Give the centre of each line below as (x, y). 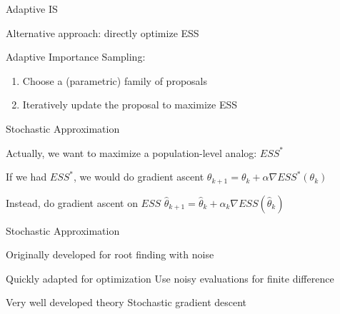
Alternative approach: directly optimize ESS (102, 32)
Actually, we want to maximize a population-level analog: (131, 152)
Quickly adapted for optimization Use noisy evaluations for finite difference (170, 278)
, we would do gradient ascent (139, 177)
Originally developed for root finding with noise (110, 254)
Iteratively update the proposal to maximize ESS (130, 105)
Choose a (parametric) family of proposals (115, 80)
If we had (26, 177)
